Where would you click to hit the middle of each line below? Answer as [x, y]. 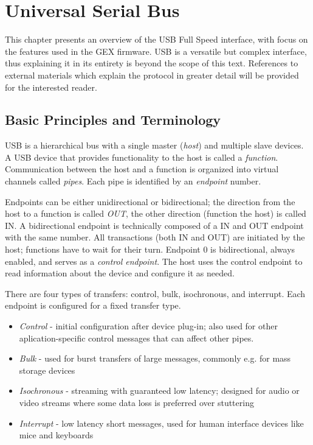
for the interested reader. [51, 87]
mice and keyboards [56, 435]
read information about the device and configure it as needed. [120, 273]
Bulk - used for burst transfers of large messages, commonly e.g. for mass [155, 358]
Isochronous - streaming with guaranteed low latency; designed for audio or [159, 391]
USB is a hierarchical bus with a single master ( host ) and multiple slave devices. [154, 145]
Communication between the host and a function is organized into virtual [142, 169]
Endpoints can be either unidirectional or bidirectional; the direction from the [150, 201]
